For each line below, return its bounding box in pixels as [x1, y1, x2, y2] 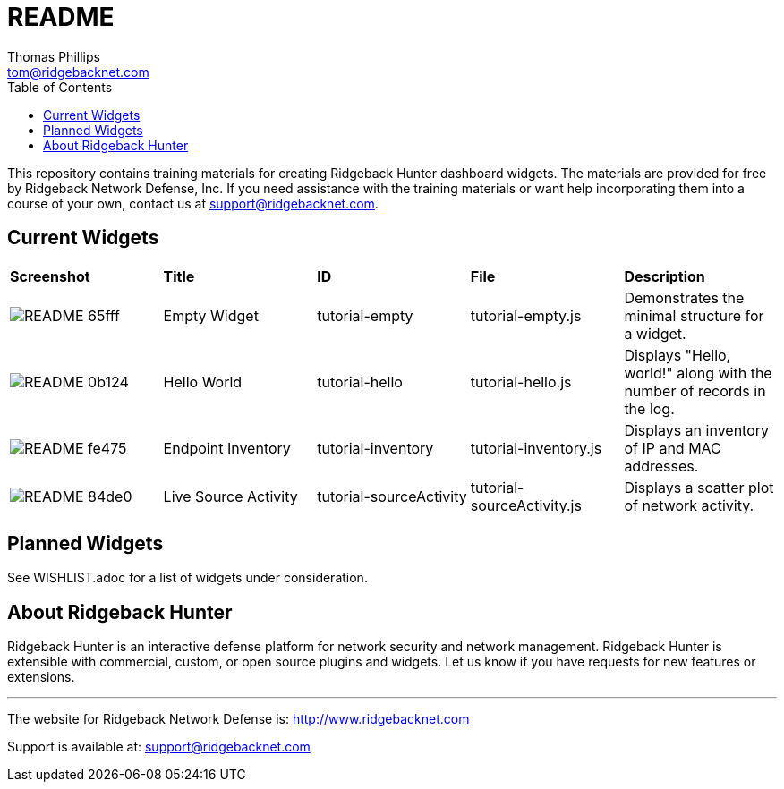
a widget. [624, 324, 686, 343]
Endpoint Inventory [163, 438, 291, 457]
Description [624, 267, 705, 285]
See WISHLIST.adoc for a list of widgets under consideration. [7, 570, 368, 586]
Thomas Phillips [7, 48, 100, 64]
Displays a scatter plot [624, 478, 774, 496]
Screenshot [10, 267, 90, 285]
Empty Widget [163, 306, 259, 325]
